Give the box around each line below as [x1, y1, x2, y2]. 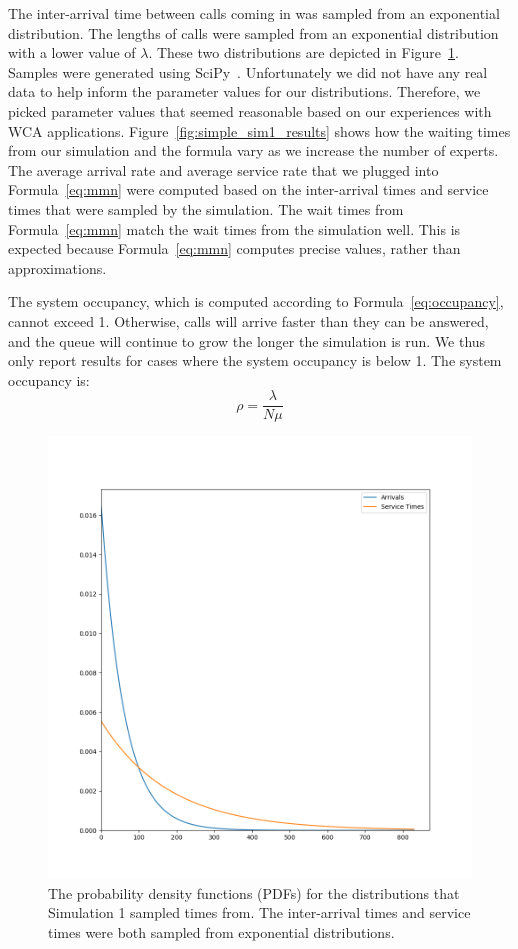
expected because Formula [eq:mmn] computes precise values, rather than [8, 238, 461, 259]
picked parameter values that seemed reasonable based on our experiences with [8, 100, 492, 121]
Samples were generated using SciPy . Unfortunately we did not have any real [8, 61, 488, 82]
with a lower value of [8, 42, 136, 63]
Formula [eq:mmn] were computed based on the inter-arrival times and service [8, 179, 489, 200]
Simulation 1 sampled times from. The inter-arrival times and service [48, 902, 471, 923]
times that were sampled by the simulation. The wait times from [8, 198, 404, 219]
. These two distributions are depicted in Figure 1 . [148, 42, 459, 63]
